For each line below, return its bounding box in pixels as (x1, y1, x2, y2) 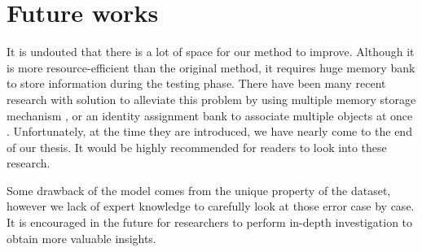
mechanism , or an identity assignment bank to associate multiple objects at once (7, 106, 413, 124)
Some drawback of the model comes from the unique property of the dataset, (7, 181, 391, 198)
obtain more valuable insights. (7, 229, 156, 246)
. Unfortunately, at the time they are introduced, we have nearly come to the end (7, 123, 412, 140)
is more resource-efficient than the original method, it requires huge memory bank (7, 59, 415, 76)
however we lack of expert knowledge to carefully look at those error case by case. (7, 198, 415, 215)
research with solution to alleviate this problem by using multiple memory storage (7, 90, 416, 107)
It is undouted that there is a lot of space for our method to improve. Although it (7, 43, 415, 60)
